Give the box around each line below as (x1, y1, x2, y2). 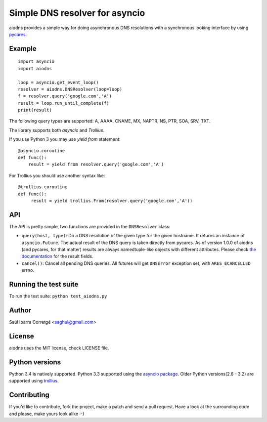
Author (9, 306, 32, 314)
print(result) (18, 107, 52, 113)
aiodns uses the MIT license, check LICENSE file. (9, 345, 109, 351)
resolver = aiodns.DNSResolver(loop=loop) (18, 86, 123, 92)
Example (9, 44, 37, 53)
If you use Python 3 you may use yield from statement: (9, 136, 121, 142)
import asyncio (18, 59, 55, 64)
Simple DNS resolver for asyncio (9, 7, 145, 18)
